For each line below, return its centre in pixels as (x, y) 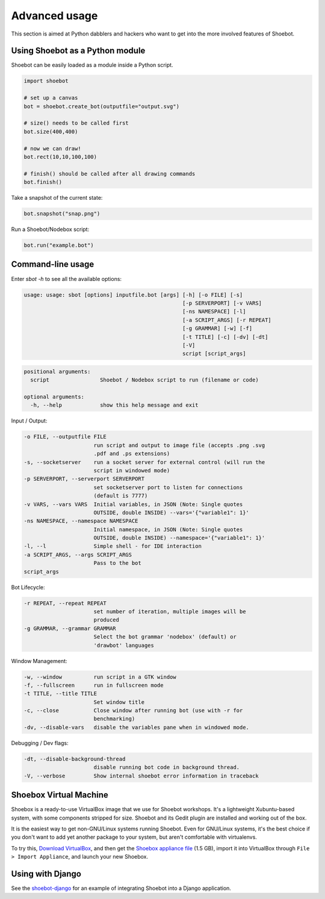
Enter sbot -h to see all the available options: (67, 279)
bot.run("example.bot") (59, 246)
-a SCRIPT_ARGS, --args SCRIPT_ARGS (78, 555)
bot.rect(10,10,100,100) (60, 157)
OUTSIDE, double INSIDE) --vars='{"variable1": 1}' (172, 512)
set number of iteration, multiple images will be (170, 612)
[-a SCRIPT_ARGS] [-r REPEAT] (227, 320)
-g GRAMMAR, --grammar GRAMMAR (70, 628)
